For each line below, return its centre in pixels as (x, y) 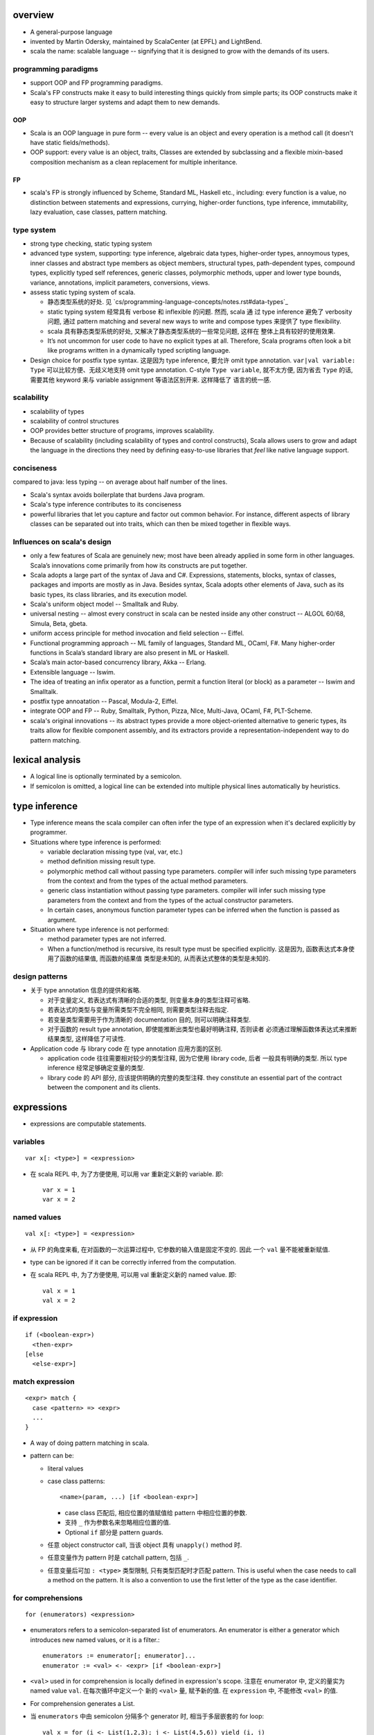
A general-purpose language (71, 32)
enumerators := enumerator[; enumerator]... (119, 1656)
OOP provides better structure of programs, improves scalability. (122, 431)
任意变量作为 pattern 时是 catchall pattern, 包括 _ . (118, 1557)
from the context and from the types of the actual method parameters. (148, 881)
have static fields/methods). (70, 143)
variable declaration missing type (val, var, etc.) (115, 852)
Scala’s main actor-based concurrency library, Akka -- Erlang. (118, 662)
